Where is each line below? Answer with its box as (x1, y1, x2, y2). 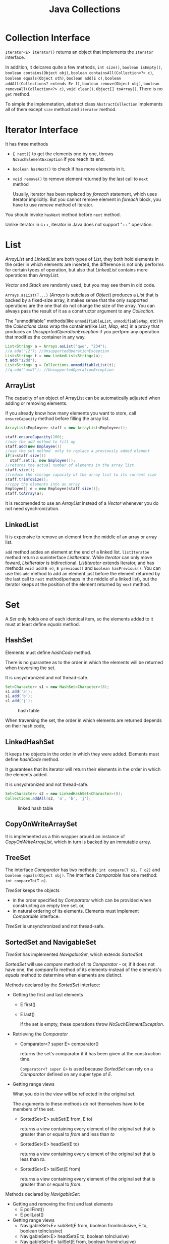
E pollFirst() (20, 1206, 44, 1213)
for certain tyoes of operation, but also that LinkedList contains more (5, 266, 148, 272)
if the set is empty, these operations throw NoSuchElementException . (20, 1021, 164, 1027)
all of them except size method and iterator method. (5, 106, 117, 112)
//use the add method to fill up (5, 439, 76, 444)
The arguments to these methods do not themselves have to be (12, 1101, 145, 1107)
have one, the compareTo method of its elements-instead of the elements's (5, 966, 162, 973)
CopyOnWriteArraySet (5, 820, 77, 828)
